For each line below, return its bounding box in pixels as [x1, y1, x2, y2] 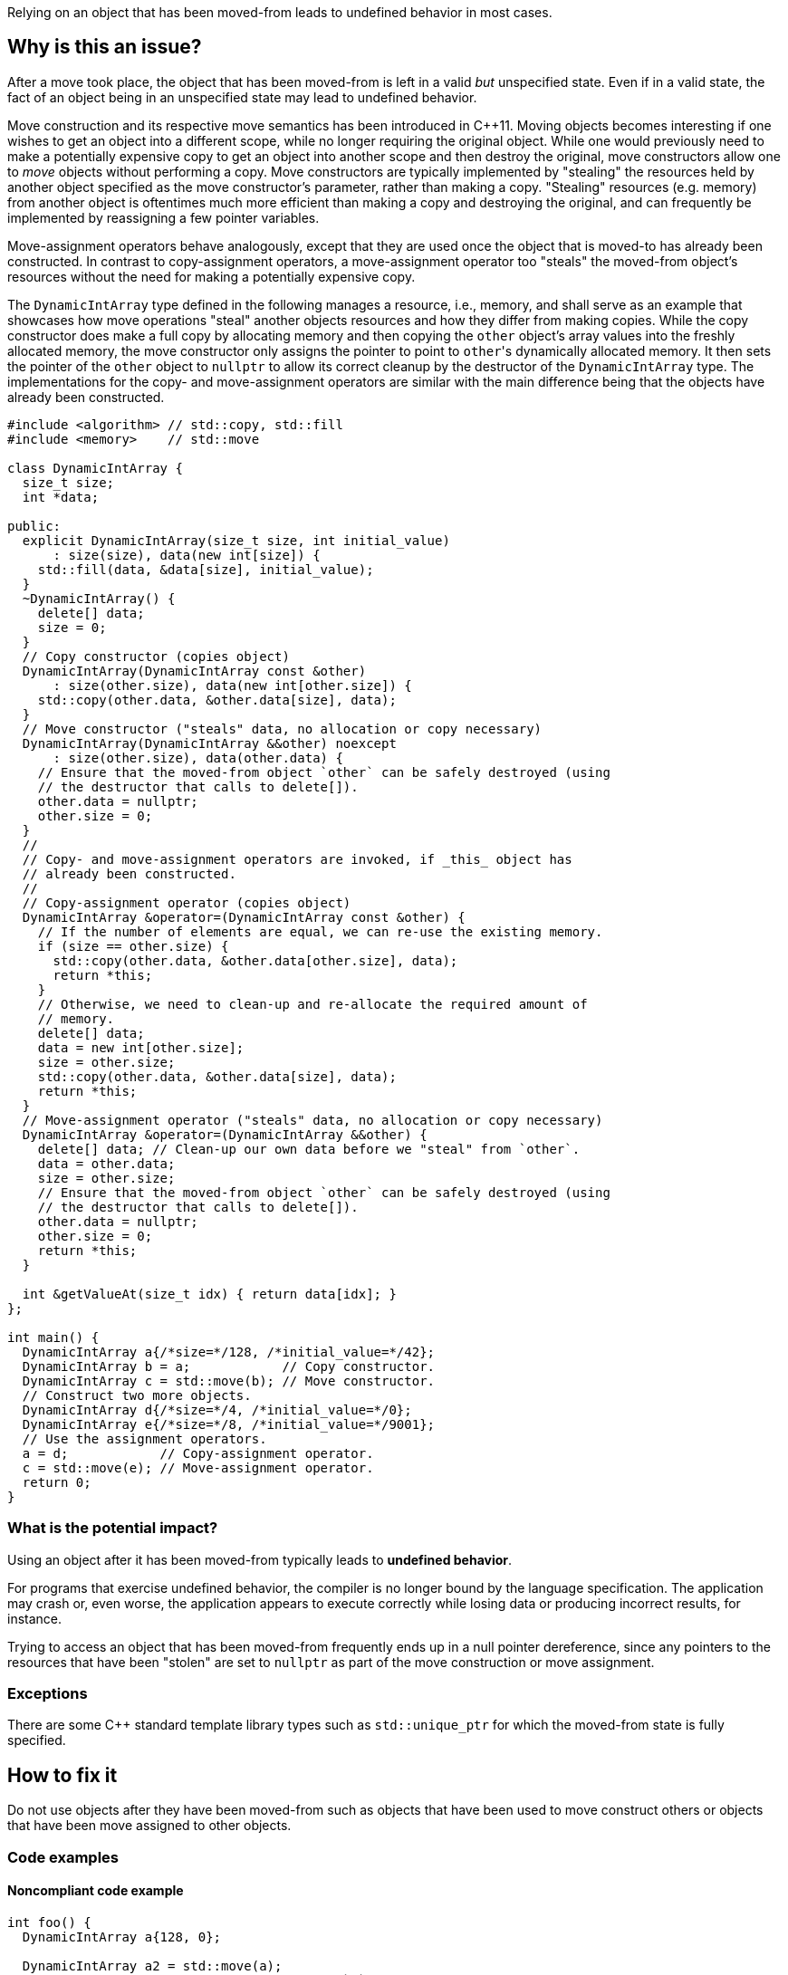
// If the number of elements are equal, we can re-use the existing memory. [37, 924, 603, 939]
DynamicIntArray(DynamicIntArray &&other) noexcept [22, 735, 397, 751]
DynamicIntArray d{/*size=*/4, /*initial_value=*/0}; [22, 1402, 412, 1417]
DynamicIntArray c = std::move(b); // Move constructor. [22, 1373, 436, 1388]
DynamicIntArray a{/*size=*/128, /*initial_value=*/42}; [22, 1344, 436, 1359]
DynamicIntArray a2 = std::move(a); [22, 1958, 283, 1973]
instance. [7, 1610, 62, 1626]
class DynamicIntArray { [7, 460, 183, 475]
